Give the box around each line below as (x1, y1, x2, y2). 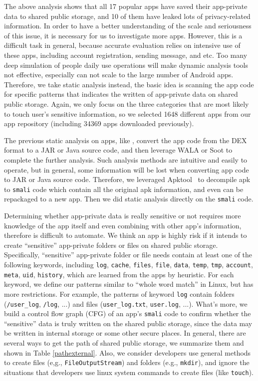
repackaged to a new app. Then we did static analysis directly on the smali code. (4, 193, 254, 204)
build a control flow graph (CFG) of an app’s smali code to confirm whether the (4, 308, 251, 319)
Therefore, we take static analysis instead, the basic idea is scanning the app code (4, 79, 254, 89)
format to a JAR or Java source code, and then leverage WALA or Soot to (4, 145, 233, 155)
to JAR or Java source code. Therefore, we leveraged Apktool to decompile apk (4, 174, 251, 185)
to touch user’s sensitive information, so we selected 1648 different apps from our (4, 108, 251, 119)
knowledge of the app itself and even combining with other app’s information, (4, 220, 242, 230)
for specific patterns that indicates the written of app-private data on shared (4, 89, 238, 99)
